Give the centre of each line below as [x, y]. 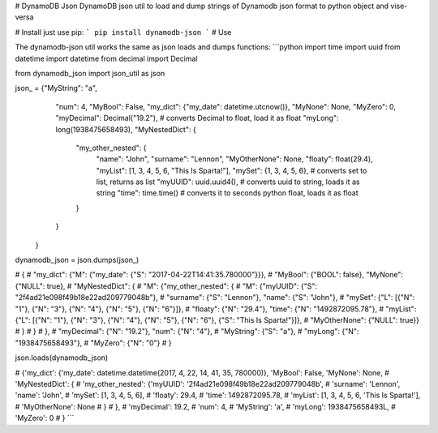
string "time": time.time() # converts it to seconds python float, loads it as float [227, 193]
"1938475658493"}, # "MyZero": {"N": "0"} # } [93, 343]
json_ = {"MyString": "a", [56, 88]
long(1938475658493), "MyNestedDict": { [126, 129]
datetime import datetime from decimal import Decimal [106, 58]
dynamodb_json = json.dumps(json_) [77, 260]
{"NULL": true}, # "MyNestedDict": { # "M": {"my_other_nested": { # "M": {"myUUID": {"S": [166, 286]
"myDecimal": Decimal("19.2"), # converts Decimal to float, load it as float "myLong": [197, 118]
